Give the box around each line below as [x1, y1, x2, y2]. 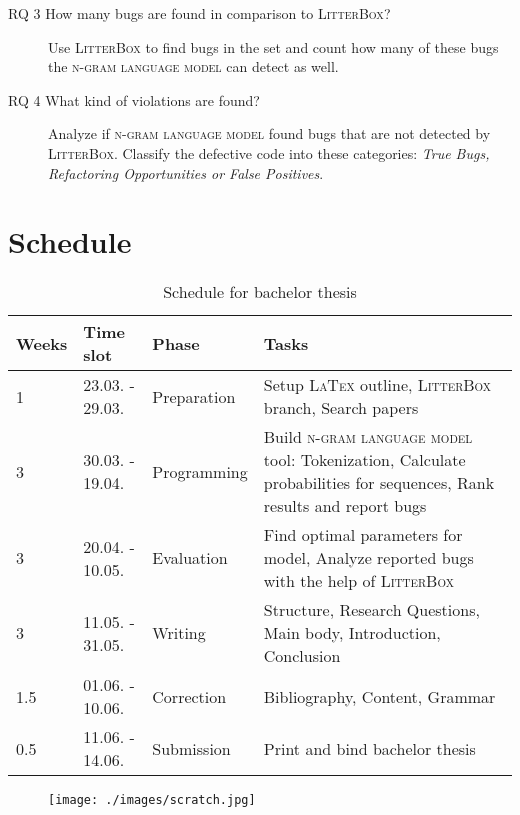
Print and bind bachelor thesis [263, 736, 476, 760]
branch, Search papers [263, 396, 419, 420]
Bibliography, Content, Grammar [263, 684, 496, 708]
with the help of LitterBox [263, 569, 454, 593]
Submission [152, 736, 231, 760]
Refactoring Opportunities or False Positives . [48, 162, 324, 183]
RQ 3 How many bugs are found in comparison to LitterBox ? [8, 3, 391, 23]
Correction [152, 684, 227, 708]
